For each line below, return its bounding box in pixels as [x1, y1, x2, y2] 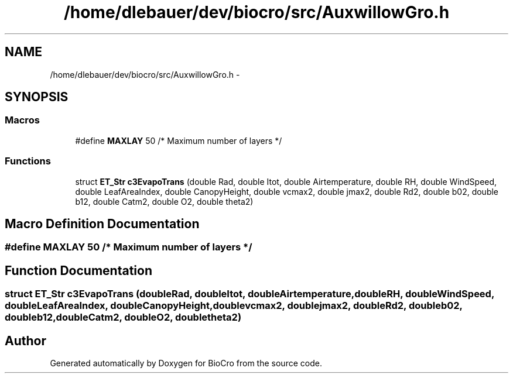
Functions [5, 155, 51, 167]
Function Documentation [5, 263, 152, 278]
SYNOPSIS [5, 90, 69, 105]
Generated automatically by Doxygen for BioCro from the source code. [50, 358, 322, 369]
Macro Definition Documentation [5, 216, 200, 231]
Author [5, 333, 46, 348]
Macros [5, 114, 40, 126]
